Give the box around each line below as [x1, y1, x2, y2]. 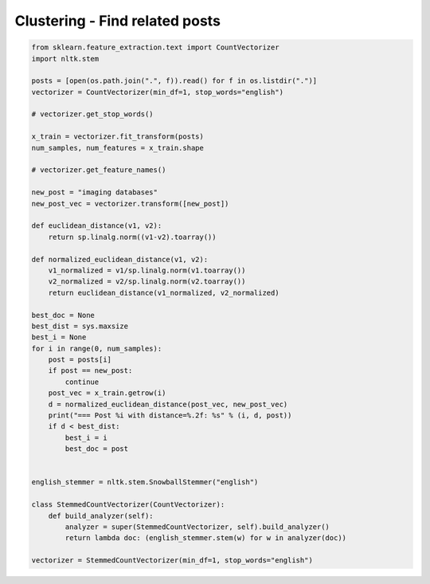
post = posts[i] [48, 355, 111, 364]
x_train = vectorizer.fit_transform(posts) [31, 132, 205, 141]
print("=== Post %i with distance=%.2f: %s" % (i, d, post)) [48, 411, 292, 420]
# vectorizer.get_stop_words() [31, 110, 154, 119]
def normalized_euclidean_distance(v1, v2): [31, 255, 209, 264]
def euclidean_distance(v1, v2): [31, 221, 162, 230]
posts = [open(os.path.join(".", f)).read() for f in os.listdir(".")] [31, 76, 318, 85]
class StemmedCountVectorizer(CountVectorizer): [31, 500, 225, 509]
